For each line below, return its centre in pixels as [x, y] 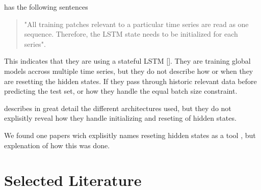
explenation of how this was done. [57, 145]
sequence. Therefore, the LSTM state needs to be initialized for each [131, 34]
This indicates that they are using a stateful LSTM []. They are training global [127, 61]
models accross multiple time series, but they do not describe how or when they [129, 71]
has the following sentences [46, 7]
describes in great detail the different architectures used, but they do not [118, 108]
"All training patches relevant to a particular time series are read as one [136, 24]
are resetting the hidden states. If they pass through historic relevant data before [130, 81]
